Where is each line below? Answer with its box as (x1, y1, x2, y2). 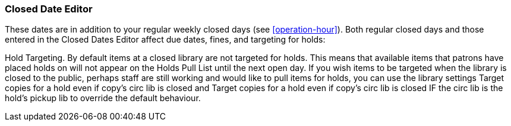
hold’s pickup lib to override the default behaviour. (5, 93, 201, 104)
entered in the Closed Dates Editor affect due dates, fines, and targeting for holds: (5, 34, 326, 45)
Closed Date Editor (5, 3, 93, 15)
